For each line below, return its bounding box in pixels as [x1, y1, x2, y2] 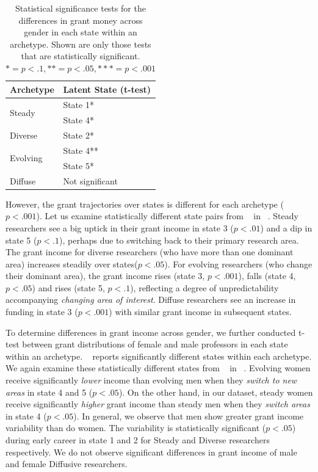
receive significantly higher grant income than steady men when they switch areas [5, 398, 310, 410]
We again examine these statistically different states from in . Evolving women [5, 361, 311, 374]
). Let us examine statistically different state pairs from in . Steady [36, 209, 298, 222]
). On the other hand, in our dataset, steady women [118, 385, 313, 398]
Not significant [63, 174, 118, 187]
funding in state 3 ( [5, 305, 78, 318]
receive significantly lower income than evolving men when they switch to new [5, 374, 297, 387]
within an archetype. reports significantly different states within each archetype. [5, 349, 312, 362]
